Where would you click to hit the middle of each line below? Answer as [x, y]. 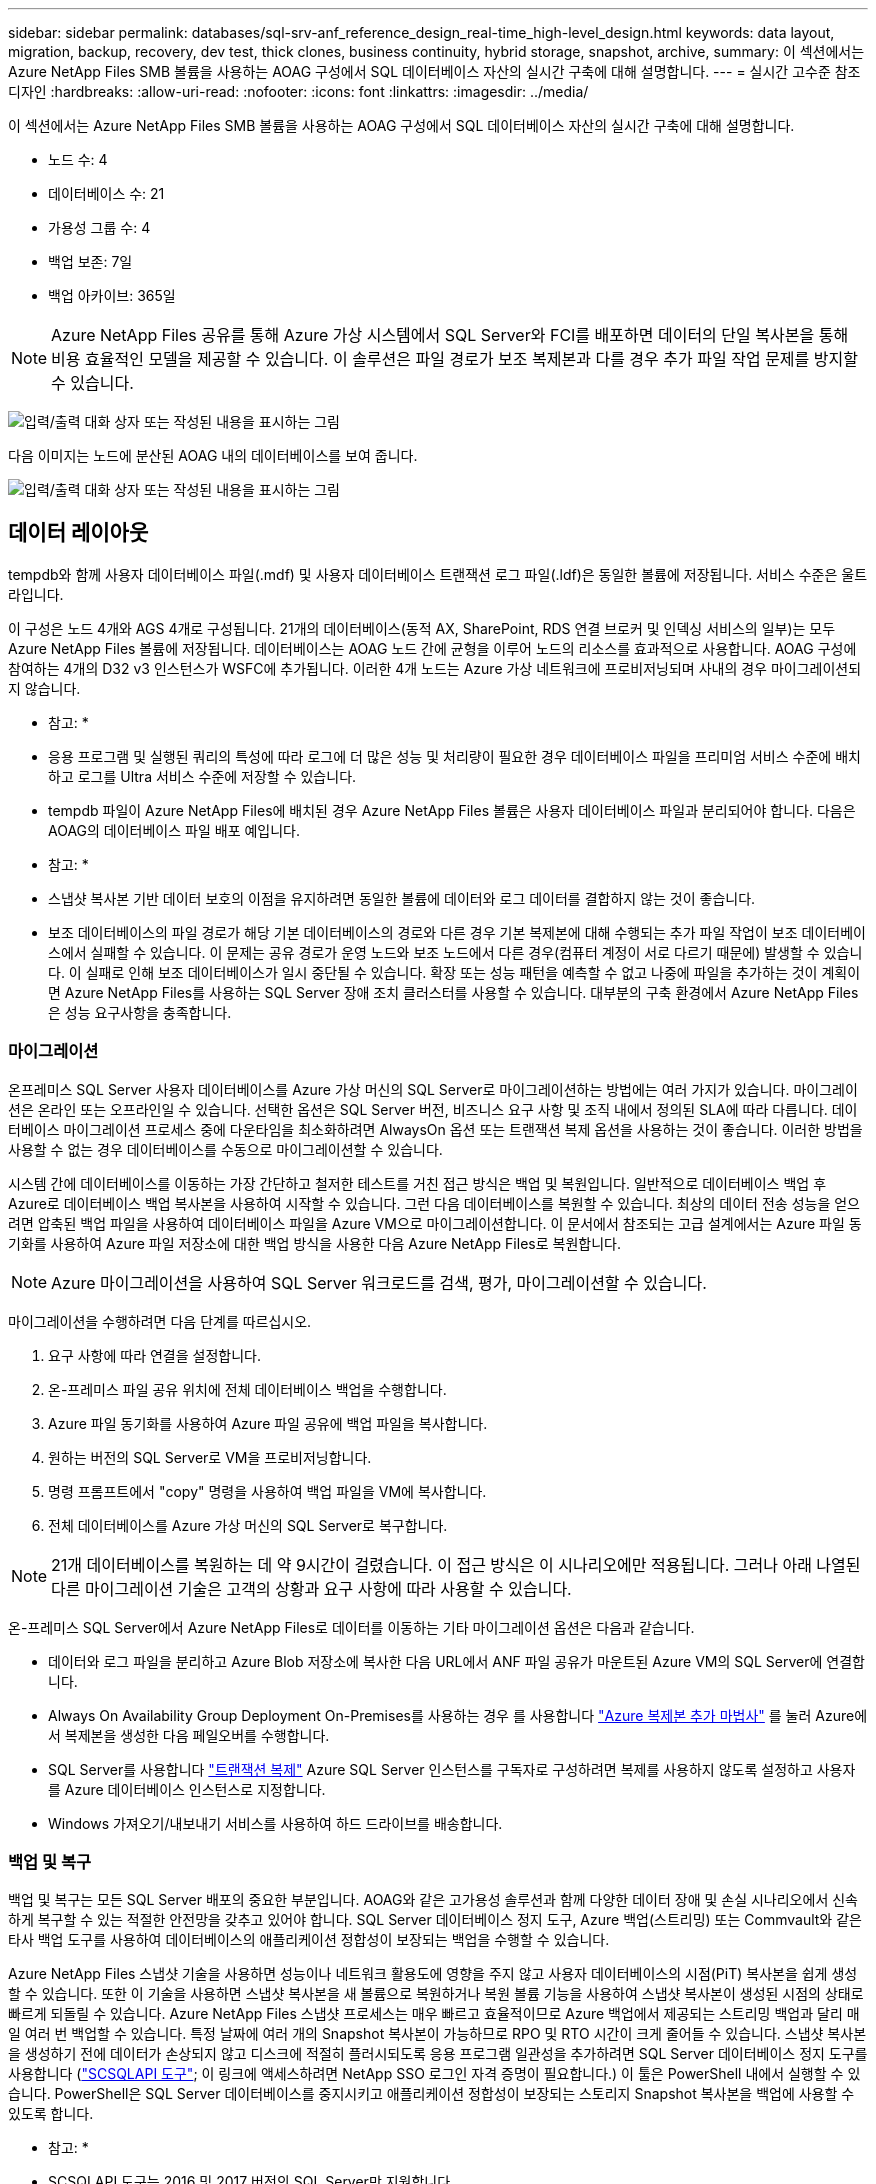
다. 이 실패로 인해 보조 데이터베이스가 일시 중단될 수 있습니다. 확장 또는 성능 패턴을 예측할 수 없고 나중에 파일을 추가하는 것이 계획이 [454, 972]
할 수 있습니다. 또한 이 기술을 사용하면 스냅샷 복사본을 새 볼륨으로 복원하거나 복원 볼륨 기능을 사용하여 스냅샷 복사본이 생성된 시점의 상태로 [436, 1994]
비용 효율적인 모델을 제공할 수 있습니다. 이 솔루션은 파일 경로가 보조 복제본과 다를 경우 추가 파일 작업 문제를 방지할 [454, 359]
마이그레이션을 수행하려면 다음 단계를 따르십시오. [160, 1321]
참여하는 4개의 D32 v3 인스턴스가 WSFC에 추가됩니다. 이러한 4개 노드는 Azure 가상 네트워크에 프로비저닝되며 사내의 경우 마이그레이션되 [435, 668]
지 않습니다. [44, 688]
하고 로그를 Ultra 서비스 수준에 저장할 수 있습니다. [202, 776]
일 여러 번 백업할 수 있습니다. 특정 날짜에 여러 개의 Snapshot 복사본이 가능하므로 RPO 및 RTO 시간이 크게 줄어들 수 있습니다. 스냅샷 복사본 [437, 2034]
